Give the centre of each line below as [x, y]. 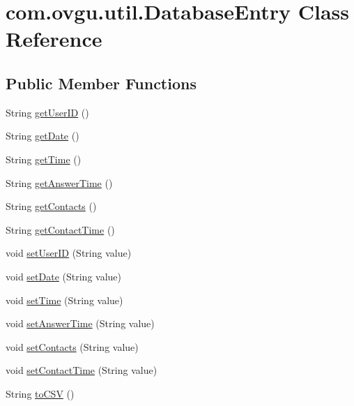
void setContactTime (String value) [82, 370]
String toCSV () [40, 393]
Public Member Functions [101, 83]
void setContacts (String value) [72, 346]
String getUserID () [47, 112]
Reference [54, 39]
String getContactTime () [60, 229]
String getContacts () [51, 206]
